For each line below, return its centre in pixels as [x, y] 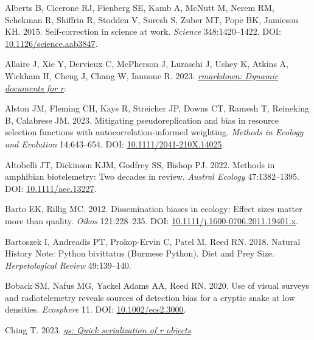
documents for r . [36, 87]
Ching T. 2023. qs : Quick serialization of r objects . [99, 330]
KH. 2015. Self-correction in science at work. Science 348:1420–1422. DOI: [143, 31]
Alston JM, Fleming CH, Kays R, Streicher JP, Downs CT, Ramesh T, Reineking [157, 108]
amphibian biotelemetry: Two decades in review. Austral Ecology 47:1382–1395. [152, 176]
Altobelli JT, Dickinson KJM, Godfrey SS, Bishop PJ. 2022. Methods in [140, 164]
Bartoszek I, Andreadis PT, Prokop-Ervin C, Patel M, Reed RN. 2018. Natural [153, 241]
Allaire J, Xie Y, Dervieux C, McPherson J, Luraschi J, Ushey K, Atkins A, [147, 64]
